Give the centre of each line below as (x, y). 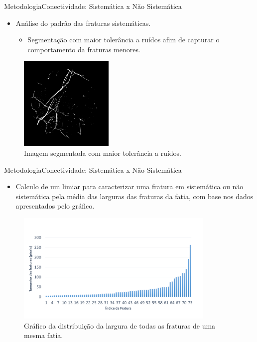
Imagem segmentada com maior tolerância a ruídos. (103, 153)
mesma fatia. (44, 335)
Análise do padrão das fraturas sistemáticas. (83, 23)
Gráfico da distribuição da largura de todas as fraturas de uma (120, 325)
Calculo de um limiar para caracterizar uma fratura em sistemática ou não (129, 186)
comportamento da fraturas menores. (84, 49)
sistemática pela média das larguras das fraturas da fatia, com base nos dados (134, 196)
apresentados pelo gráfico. (55, 206)
